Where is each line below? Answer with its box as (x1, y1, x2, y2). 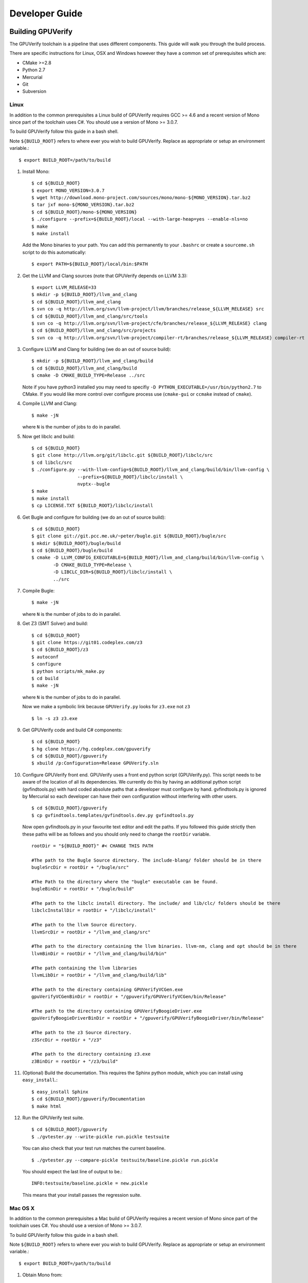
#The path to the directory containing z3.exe (31, 1051, 151, 1057)
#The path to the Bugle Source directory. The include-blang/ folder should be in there (31, 857, 262, 863)
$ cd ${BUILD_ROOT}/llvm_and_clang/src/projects (31, 327, 156, 334)
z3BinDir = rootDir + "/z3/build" (31, 1058, 118, 1064)
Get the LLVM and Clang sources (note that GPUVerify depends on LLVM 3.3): (22, 273, 188, 279)
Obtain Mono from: (22, 1272, 63, 1278)
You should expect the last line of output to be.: (22, 1168, 123, 1175)
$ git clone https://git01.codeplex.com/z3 (31, 639, 143, 645)
